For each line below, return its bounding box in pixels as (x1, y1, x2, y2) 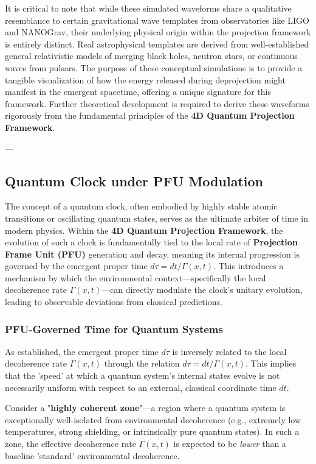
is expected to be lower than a (173, 437, 286, 450)
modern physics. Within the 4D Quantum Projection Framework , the (5, 223, 283, 236)
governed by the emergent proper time (5, 259, 148, 272)
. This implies (245, 357, 297, 370)
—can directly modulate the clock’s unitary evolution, (101, 283, 303, 296)
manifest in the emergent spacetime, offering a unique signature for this (5, 85, 271, 98)
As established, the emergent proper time (5, 345, 159, 357)
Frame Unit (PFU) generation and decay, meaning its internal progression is (5, 247, 300, 260)
